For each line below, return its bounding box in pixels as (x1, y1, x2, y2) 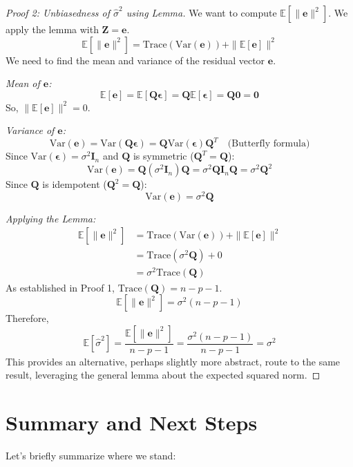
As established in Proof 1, (6, 280, 115, 294)
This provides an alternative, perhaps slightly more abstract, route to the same (6, 354, 341, 368)
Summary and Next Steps (6, 408, 258, 437)
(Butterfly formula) (227, 139, 310, 149)
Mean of (6, 76, 40, 90)
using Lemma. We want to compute (126, 6, 277, 19)
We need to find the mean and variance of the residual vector (6, 53, 265, 67)
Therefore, (6, 311, 49, 325)
